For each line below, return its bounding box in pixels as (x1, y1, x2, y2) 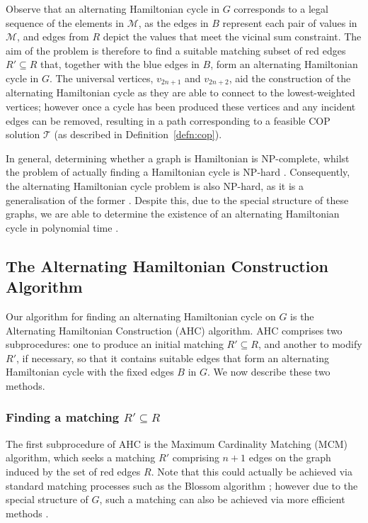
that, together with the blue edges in (40, 57, 200, 72)
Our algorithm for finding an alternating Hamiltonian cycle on (6, 308, 276, 323)
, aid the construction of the (229, 70, 351, 85)
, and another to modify (258, 337, 362, 352)
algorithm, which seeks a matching (6, 450, 156, 465)
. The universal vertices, (49, 70, 154, 85)
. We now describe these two (207, 364, 330, 379)
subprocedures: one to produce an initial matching (6, 337, 224, 352)
